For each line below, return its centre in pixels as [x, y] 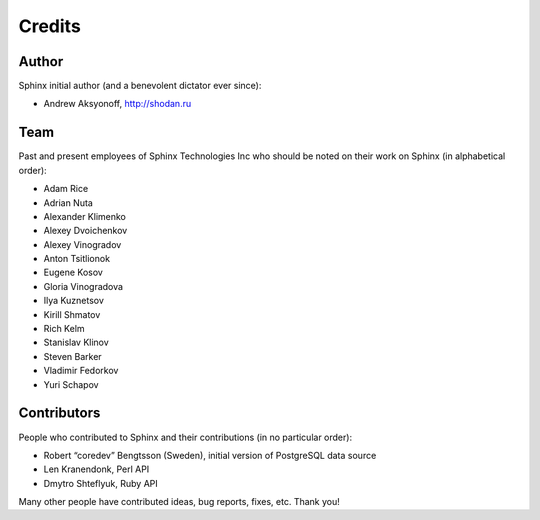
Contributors [59, 413]
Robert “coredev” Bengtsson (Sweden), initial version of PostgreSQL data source [210, 455]
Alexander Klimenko [85, 216]
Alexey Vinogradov [82, 244]
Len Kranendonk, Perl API [96, 469]
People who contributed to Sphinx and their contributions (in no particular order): [185, 437]
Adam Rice [66, 189]
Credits [50, 26]
